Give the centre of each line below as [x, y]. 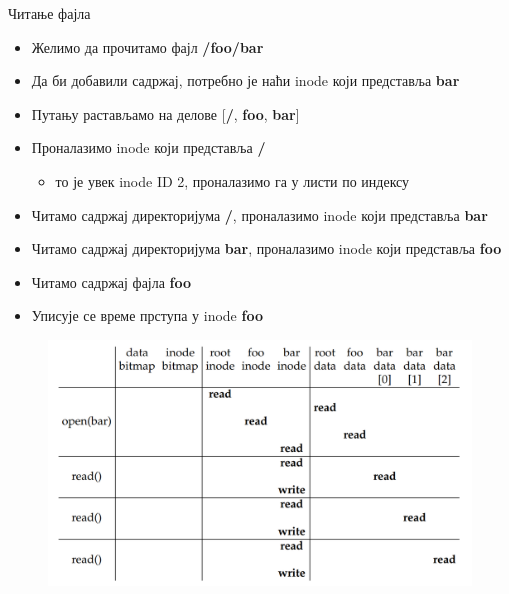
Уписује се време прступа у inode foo [147, 315]
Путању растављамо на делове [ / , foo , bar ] [165, 113]
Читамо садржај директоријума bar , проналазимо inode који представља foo [266, 248]
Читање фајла [49, 13]
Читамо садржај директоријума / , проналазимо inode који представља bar [259, 214]
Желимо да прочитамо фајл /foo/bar [147, 46]
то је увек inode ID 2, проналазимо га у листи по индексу [232, 180]
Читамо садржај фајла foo [111, 281]
